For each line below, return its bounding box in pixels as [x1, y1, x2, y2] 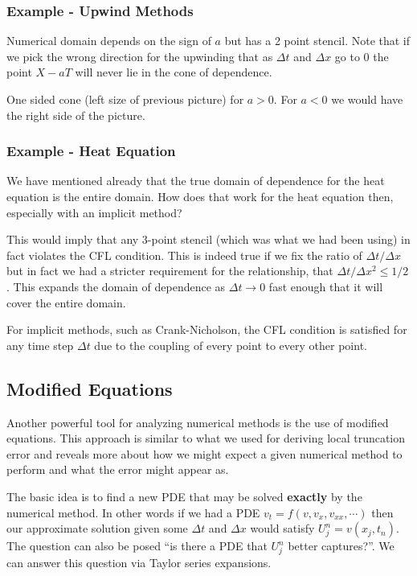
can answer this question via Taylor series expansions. [6, 553, 272, 570]
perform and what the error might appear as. [6, 461, 229, 478]
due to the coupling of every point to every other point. [94, 336, 367, 353]
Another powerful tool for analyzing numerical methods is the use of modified [6, 413, 389, 430]
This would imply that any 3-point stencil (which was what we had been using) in [6, 231, 411, 248]
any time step [6, 336, 74, 353]
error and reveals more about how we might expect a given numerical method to [6, 445, 403, 462]
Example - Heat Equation [6, 141, 176, 161]
